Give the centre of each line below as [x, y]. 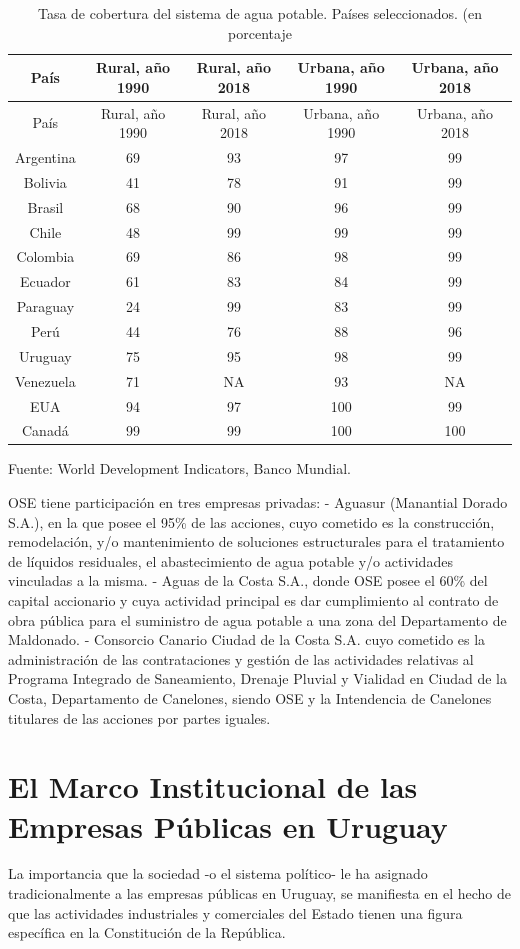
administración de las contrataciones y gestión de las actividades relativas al [241, 658]
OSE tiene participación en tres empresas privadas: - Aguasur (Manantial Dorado [258, 502]
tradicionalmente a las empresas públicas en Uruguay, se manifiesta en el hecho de [259, 893]
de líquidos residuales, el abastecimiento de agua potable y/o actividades [230, 560]
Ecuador [45, 281]
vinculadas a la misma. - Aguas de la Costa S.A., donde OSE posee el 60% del [248, 580]
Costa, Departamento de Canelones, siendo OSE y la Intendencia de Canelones [250, 697]
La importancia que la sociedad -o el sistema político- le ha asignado [218, 873]
